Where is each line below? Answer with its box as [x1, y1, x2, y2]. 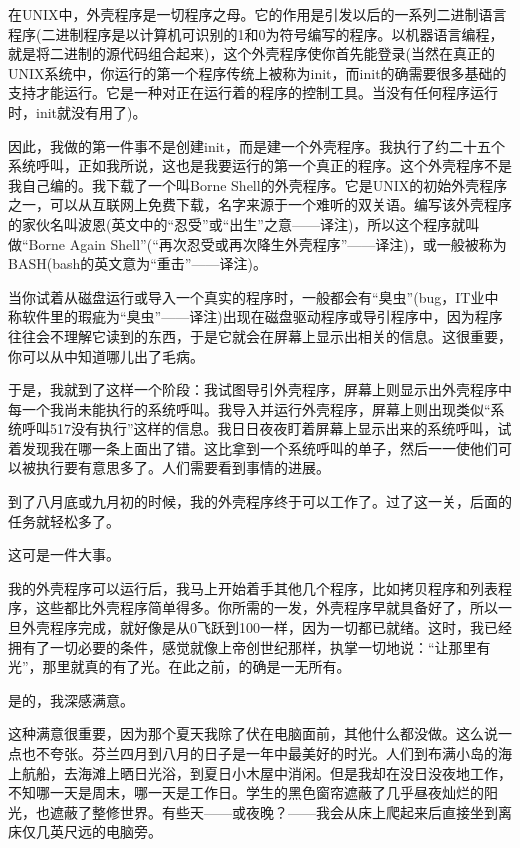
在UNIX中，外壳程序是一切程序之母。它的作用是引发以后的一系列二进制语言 [8, 4, 507, 24]
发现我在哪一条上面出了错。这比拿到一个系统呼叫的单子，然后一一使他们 [21, 437, 498, 458]
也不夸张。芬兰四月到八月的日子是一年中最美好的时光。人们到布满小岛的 [21, 743, 498, 763]
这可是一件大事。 [8, 544, 120, 565]
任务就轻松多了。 [8, 510, 120, 531]
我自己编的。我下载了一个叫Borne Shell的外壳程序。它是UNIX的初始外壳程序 [8, 174, 508, 195]
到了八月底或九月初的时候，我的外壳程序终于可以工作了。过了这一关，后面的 [8, 491, 512, 512]
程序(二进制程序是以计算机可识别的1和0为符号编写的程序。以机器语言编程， [8, 23, 504, 44]
